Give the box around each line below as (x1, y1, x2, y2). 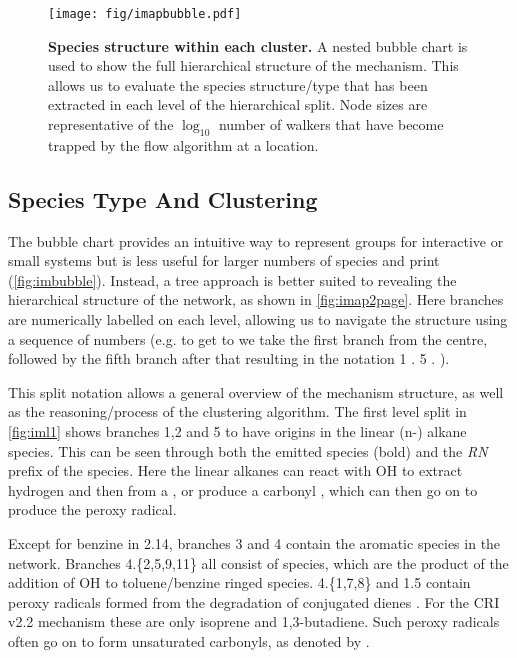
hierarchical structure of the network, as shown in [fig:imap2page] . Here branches (8, 289, 504, 310)
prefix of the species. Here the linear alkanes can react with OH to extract (8, 460, 463, 481)
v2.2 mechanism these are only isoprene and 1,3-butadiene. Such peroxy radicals (8, 611, 500, 632)
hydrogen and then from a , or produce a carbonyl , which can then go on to (8, 479, 478, 500)
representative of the (48, 114, 174, 135)
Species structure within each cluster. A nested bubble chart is (48, 35, 468, 56)
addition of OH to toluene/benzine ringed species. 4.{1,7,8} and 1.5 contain (8, 572, 471, 593)
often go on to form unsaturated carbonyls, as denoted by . (8, 630, 370, 651)
